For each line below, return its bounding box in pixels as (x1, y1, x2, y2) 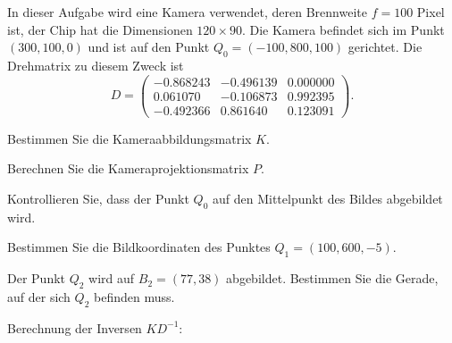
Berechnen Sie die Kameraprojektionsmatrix (7, 159, 249, 178)
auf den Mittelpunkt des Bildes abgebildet (212, 188, 443, 207)
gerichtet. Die (347, 38, 423, 56)
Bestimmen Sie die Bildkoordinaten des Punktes (7, 238, 271, 256)
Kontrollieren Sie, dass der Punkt (7, 188, 189, 207)
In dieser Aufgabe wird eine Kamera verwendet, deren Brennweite (7, 3, 367, 21)
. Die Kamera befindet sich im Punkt (241, 20, 445, 38)
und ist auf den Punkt (88, 38, 210, 56)
